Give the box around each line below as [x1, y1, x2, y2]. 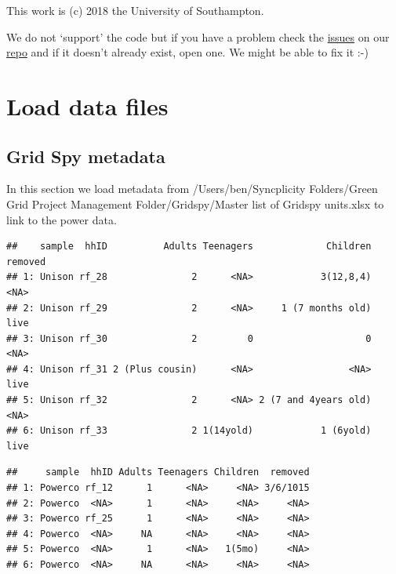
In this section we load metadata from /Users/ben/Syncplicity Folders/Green [6, 180, 378, 197]
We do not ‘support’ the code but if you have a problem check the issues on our [6, 28, 390, 45]
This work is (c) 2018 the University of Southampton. [6, 2, 264, 18]
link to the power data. [6, 211, 117, 227]
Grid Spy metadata [6, 143, 165, 168]
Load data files [6, 89, 169, 122]
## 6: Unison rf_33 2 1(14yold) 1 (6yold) [6, 425, 372, 437]
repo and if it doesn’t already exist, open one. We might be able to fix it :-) [6, 44, 369, 60]
